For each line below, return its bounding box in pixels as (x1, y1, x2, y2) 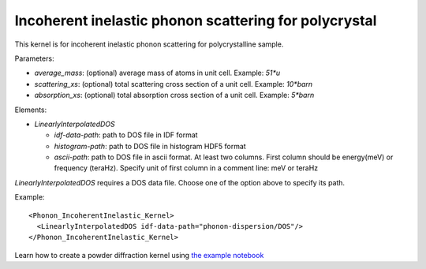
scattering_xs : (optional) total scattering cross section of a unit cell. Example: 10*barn (34, 79, 313, 88)
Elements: (14, 105, 47, 114)
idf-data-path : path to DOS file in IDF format (54, 130, 198, 140)
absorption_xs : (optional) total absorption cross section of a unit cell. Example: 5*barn (34, 91, 315, 100)
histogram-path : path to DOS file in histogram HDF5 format (54, 141, 246, 151)
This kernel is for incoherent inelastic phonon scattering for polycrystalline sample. (14, 39, 284, 49)
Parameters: (14, 54, 54, 63)
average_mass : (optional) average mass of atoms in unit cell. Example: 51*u (34, 68, 281, 78)
